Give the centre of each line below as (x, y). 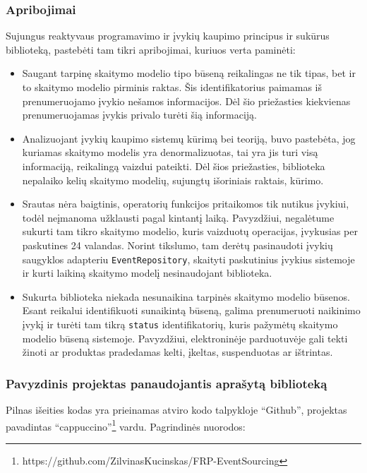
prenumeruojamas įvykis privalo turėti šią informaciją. (139, 115)
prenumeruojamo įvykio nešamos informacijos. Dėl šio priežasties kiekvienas (186, 101)
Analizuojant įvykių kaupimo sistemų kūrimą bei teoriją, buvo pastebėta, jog (189, 138)
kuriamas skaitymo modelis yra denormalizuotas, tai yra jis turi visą (170, 152)
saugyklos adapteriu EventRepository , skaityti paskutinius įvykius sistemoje (188, 259)
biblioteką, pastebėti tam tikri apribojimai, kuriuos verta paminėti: (151, 49)
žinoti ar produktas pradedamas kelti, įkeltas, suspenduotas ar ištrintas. (178, 352)
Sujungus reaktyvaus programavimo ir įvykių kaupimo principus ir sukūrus (168, 36)
